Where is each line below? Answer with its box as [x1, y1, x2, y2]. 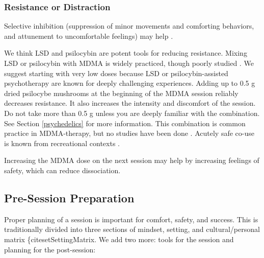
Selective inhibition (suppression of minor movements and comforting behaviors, [4, 20, 254, 31]
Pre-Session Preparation [4, 190, 135, 205]
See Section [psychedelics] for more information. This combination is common [4, 118, 246, 128]
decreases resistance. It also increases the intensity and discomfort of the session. [4, 98, 256, 108]
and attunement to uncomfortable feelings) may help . [4, 30, 173, 41]
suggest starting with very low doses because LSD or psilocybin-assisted [4, 67, 228, 78]
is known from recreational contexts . [4, 137, 120, 148]
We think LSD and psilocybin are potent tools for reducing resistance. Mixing [4, 48, 247, 58]
